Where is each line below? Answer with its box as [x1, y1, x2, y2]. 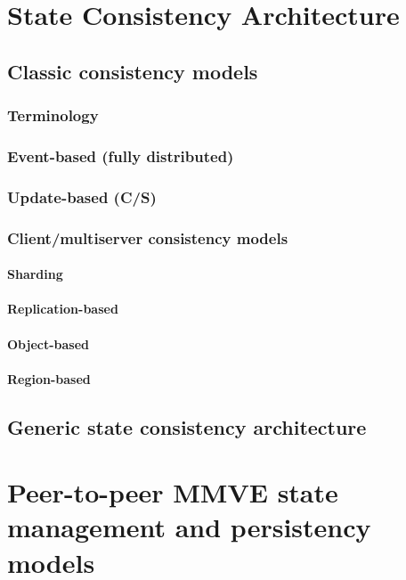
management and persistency [7, 509, 371, 545]
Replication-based [7, 299, 118, 318]
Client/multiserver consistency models [7, 226, 288, 249]
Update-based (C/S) [7, 185, 157, 208]
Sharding [7, 265, 63, 283]
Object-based [7, 334, 90, 353]
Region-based [7, 369, 91, 388]
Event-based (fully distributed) [7, 144, 234, 167]
